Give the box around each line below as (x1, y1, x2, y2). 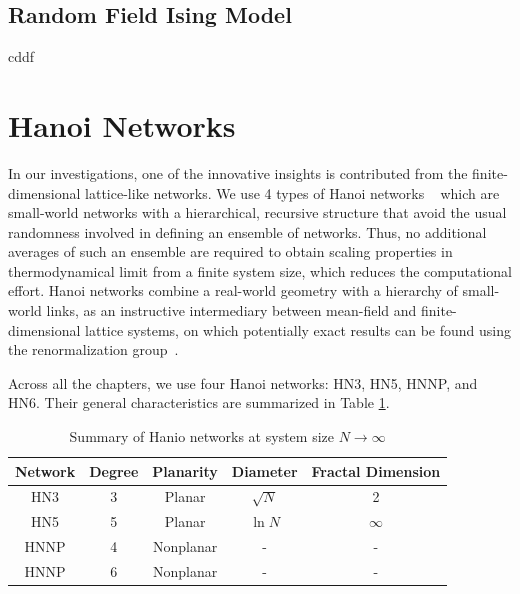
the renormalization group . (8, 339, 179, 360)
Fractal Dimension (311, 460, 441, 481)
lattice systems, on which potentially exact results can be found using (85, 319, 512, 340)
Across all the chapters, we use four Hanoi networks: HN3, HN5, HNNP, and (8, 372, 478, 393)
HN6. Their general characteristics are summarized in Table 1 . (8, 392, 390, 413)
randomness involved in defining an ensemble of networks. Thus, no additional (8, 221, 487, 242)
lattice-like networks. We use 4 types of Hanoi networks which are (85, 182, 500, 203)
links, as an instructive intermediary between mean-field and (46, 300, 417, 321)
